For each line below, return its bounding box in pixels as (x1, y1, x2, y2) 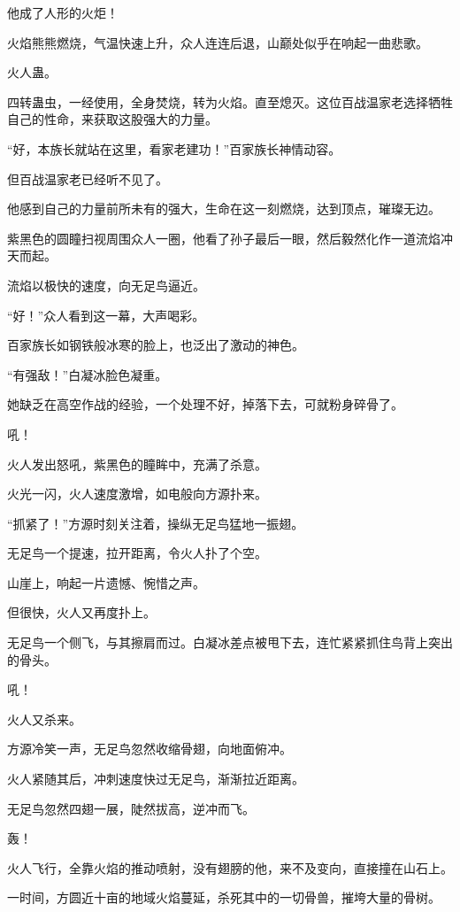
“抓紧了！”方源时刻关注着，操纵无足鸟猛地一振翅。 (7, 514, 304, 532)
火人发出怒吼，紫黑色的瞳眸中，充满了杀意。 (7, 454, 267, 473)
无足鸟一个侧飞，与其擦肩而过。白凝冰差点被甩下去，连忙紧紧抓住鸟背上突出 (7, 633, 453, 652)
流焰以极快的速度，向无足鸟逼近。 (7, 275, 205, 294)
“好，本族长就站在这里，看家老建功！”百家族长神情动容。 (7, 139, 341, 158)
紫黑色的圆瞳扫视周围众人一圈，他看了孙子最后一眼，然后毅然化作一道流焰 (7, 228, 441, 247)
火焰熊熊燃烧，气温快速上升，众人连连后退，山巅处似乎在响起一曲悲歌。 (7, 33, 428, 51)
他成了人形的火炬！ (7, 4, 119, 21)
